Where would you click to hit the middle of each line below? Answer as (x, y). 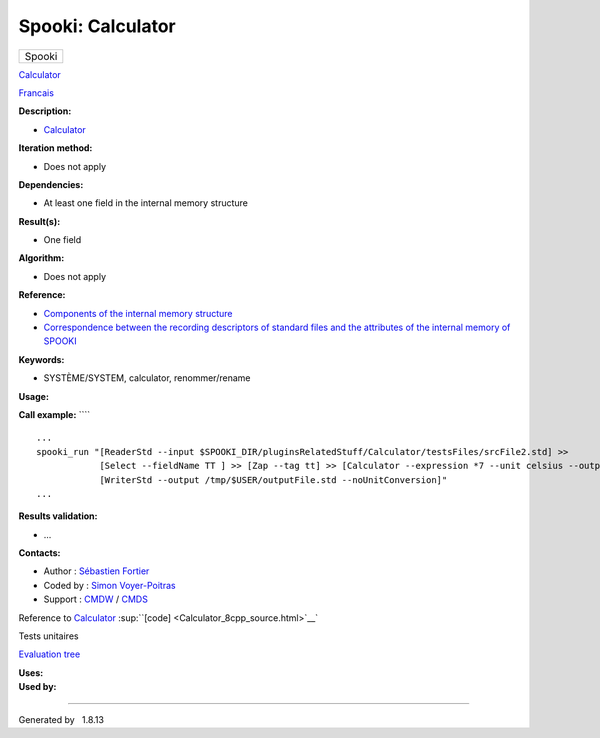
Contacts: (39, 553)
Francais (36, 92)
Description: (45, 111)
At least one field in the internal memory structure (146, 203)
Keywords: (41, 359)
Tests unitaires (48, 636)
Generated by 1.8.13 (61, 719)
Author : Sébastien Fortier (96, 571)
